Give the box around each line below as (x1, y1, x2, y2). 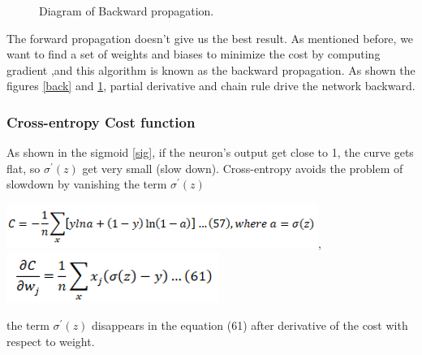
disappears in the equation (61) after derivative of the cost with (92, 317, 408, 334)
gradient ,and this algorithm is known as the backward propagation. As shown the (6, 61, 416, 78)
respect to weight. (6, 332, 95, 349)
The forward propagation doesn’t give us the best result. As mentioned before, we (6, 29, 414, 46)
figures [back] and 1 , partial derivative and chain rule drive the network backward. (6, 77, 416, 94)
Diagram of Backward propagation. (39, 2, 214, 19)
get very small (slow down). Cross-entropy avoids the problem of (82, 159, 403, 176)
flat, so (6, 159, 41, 176)
